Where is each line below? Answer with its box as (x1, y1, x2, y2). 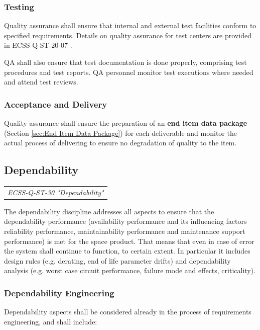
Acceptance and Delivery (4, 98, 107, 110)
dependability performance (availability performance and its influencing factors (4, 216, 247, 226)
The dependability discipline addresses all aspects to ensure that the (4, 206, 214, 216)
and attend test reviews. (4, 76, 78, 87)
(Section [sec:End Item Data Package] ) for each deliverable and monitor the (4, 127, 237, 138)
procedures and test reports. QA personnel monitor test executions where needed (4, 66, 253, 77)
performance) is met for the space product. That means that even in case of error (4, 235, 254, 246)
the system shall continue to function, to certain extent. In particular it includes (4, 245, 250, 256)
